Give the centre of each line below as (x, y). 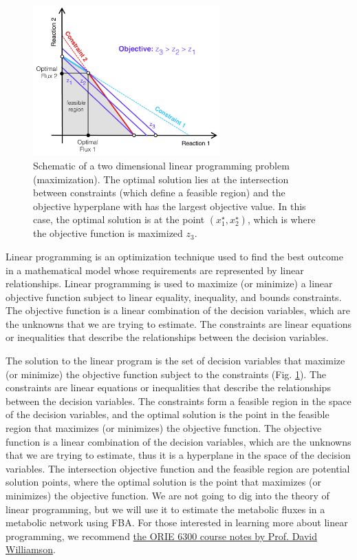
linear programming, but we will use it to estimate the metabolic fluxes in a (165, 509)
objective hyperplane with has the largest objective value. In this (170, 206)
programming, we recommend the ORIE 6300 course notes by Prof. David (162, 536)
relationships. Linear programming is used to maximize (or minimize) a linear (169, 283)
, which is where (281, 219)
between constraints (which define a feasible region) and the (159, 193)
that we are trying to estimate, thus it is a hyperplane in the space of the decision (178, 455)
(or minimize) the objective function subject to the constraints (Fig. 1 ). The (166, 374)
